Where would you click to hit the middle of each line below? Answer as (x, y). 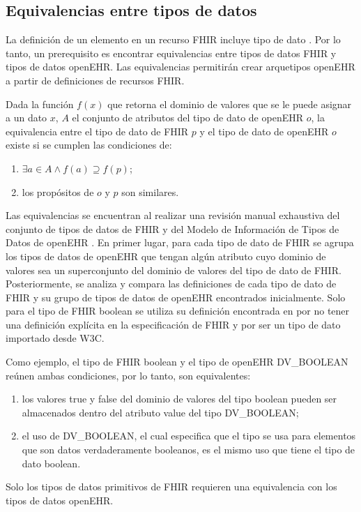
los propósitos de (58, 191)
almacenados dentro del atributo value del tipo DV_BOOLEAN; (160, 412)
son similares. (150, 191)
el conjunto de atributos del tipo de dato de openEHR (188, 118)
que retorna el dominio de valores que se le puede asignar (230, 104)
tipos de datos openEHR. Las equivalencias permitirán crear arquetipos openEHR (180, 67)
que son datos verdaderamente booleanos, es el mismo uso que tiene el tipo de (189, 450)
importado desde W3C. (55, 338)
